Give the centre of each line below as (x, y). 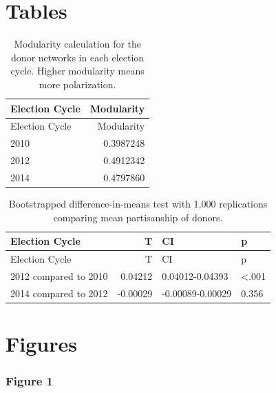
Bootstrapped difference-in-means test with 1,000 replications (138, 203)
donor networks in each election (78, 57)
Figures (41, 343)
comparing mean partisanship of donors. (138, 217)
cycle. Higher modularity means (77, 71)
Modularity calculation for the (78, 44)
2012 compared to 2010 (59, 275)
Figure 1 (29, 381)
